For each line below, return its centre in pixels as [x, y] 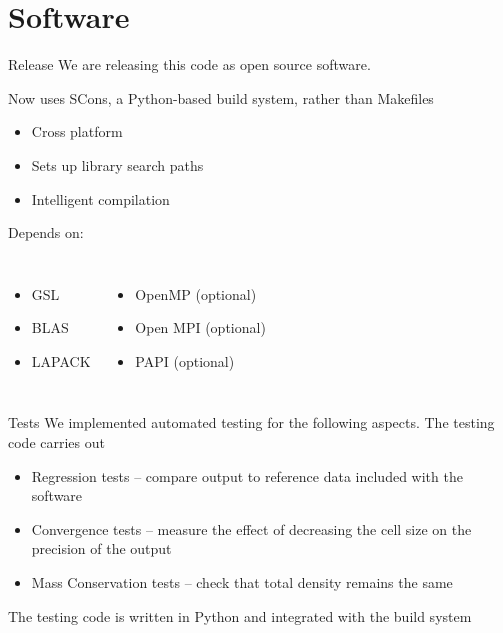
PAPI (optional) [185, 360]
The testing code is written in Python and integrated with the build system [240, 615]
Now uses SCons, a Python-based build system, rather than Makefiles [221, 97]
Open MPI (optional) [200, 327]
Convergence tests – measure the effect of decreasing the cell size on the [251, 528]
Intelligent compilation [100, 198]
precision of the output [101, 548]
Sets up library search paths [117, 164]
